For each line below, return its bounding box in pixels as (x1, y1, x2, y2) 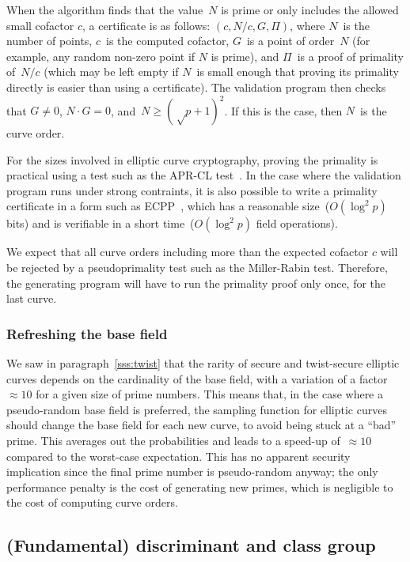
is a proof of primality (297, 47, 404, 64)
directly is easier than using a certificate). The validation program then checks (6, 78, 386, 95)
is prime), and (211, 47, 279, 64)
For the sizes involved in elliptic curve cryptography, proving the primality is (6, 151, 378, 168)
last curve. (6, 290, 57, 307)
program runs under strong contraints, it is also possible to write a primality (6, 182, 378, 198)
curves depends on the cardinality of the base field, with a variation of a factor (6, 370, 388, 387)
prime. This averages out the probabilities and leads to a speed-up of (6, 432, 340, 448)
